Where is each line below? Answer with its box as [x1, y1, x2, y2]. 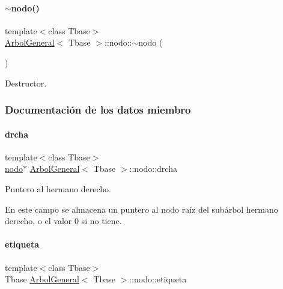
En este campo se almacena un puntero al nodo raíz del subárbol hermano [5, 202, 278, 215]
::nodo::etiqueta [129, 273, 187, 285]
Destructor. [5, 76, 47, 89]
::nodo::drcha [129, 162, 177, 175]
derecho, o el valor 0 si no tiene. [5, 214, 122, 227]
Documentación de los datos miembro [5, 102, 191, 117]
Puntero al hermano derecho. [5, 183, 111, 195]
